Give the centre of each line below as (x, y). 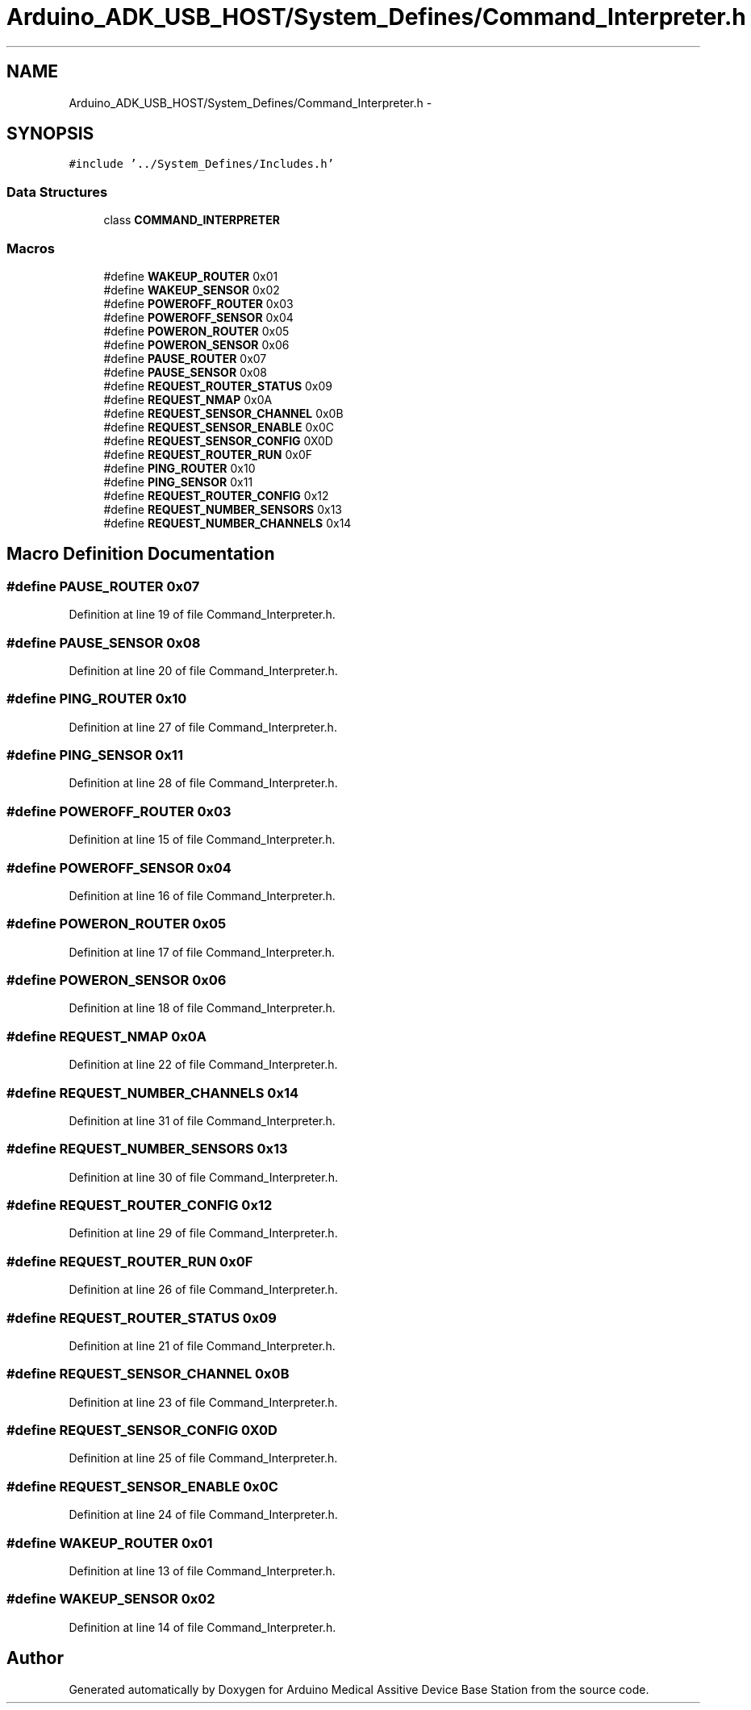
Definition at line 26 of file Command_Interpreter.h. (203, 1290)
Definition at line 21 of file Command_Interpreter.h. (202, 1345)
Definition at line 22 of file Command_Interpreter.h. (203, 1065)
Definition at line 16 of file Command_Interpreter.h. (202, 895)
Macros (31, 248)
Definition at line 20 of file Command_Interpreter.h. (203, 670)
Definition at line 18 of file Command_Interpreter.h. (202, 1008)
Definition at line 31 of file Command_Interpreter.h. (202, 1120)
